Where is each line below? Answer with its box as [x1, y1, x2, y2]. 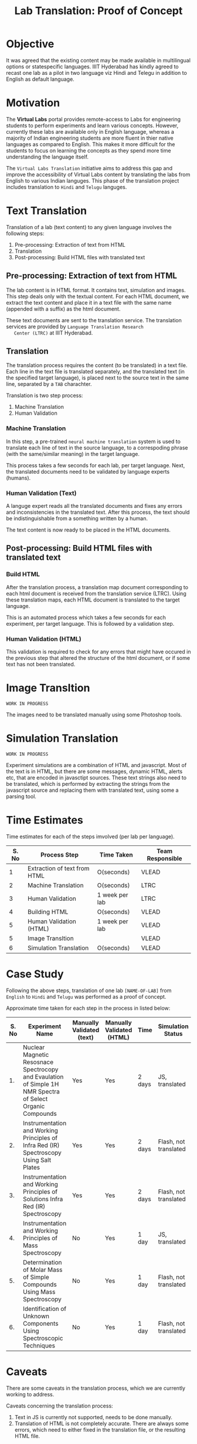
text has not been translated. [6, 661, 76, 668]
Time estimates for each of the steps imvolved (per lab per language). [6, 832, 175, 840]
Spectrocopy [23, 1065, 59, 1073]
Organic [23, 1102, 45, 1110]
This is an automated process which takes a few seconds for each [6, 614, 166, 621]
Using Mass [23, 1287, 56, 1296]
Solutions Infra [23, 1195, 63, 1203]
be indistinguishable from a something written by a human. [6, 515, 148, 522]
